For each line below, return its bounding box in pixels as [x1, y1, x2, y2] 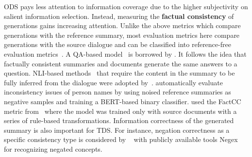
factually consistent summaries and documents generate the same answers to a [4, 58, 237, 68]
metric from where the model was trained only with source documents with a [4, 106, 237, 116]
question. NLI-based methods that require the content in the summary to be [4, 68, 235, 78]
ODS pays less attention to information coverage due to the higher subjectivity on [4, 1, 248, 11]
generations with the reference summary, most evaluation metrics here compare [4, 30, 240, 40]
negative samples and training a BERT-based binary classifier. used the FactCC [4, 96, 241, 106]
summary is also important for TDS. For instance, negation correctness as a [4, 125, 230, 135]
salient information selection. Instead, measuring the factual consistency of [4, 11, 234, 21]
